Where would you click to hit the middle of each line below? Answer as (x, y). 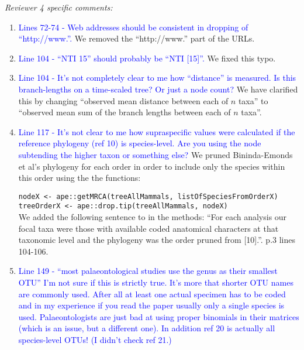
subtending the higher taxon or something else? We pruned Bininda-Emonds (156, 154)
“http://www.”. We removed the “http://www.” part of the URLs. (137, 38)
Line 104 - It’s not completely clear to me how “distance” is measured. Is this (157, 78)
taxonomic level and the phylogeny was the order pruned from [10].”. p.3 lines (157, 240)
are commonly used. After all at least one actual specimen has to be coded (152, 294)
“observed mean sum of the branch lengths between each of (125, 112)
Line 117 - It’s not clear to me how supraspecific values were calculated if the (157, 131)
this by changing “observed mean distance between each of (123, 100)
